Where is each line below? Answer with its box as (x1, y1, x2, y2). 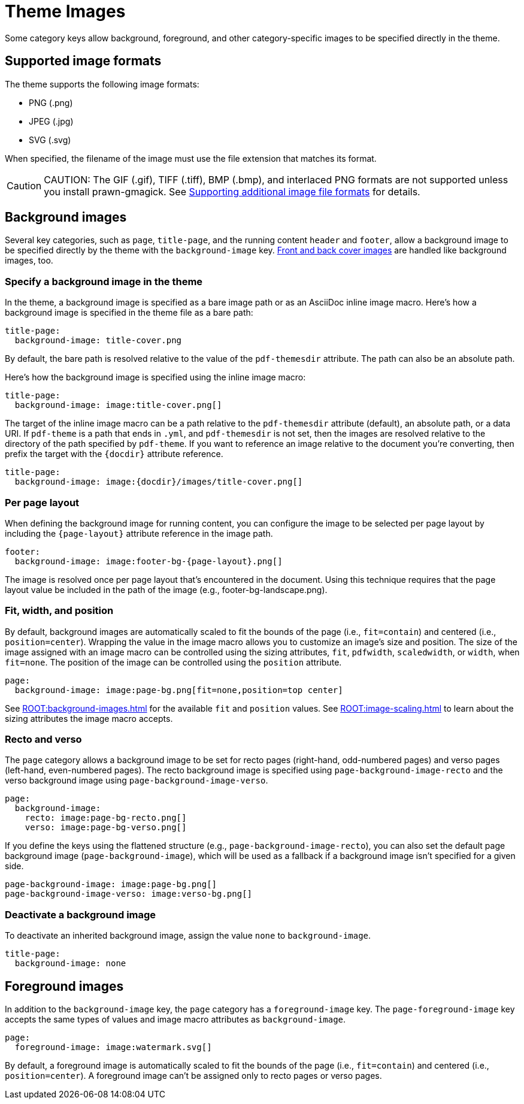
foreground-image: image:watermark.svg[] (14, 1042, 212, 1052)
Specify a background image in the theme (5, 275, 203, 288)
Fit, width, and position (5, 604, 114, 617)
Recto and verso (5, 733, 82, 746)
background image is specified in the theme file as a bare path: (5, 307, 253, 318)
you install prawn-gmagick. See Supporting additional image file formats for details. (44, 185, 420, 198)
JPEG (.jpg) (29, 116, 74, 126)
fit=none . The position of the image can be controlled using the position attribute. (5, 657, 342, 667)
